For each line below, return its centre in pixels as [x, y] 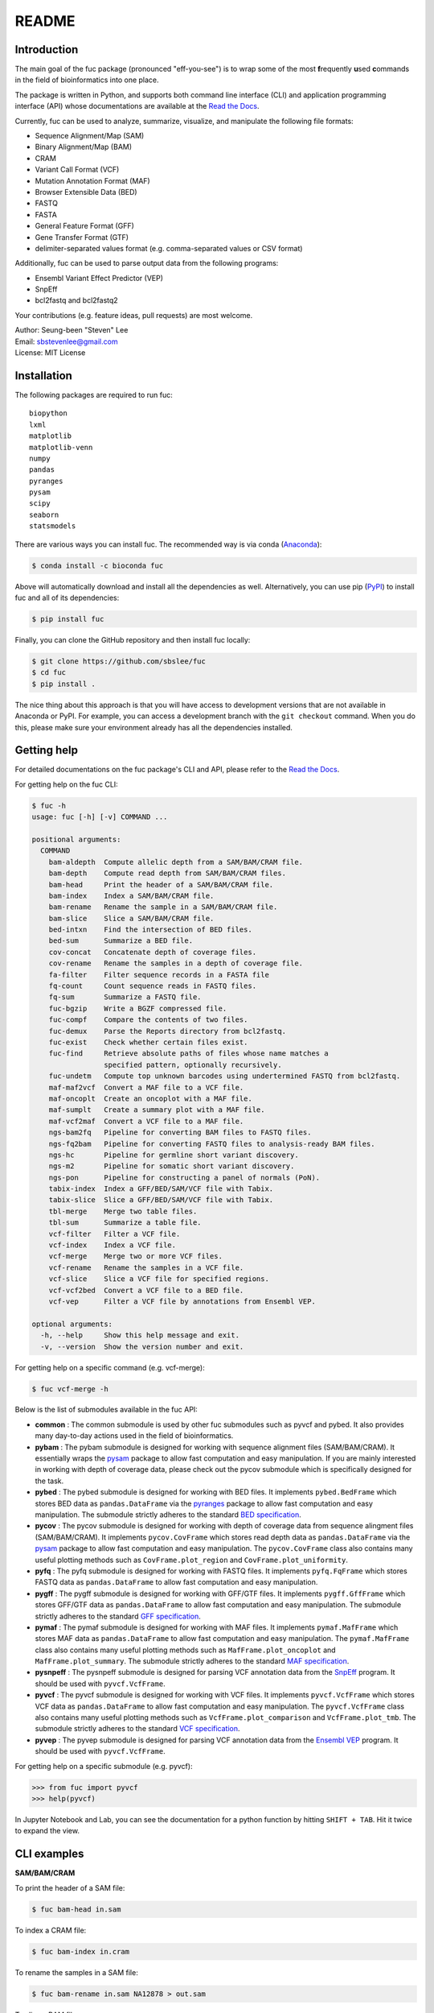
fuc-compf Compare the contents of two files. [148, 1020]
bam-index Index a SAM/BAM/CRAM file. [131, 895]
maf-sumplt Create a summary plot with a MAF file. [157, 1110]
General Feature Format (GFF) [84, 226]
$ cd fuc [49, 673]
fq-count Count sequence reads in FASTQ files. [153, 986]
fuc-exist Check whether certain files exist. [148, 1042]
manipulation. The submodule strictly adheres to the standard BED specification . [168, 1515]
